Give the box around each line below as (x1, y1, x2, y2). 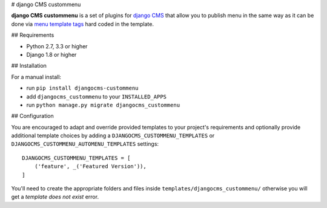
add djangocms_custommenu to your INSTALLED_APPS (26, 93, 167, 100)
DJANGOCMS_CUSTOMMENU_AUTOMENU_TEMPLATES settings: (11, 140, 159, 148)
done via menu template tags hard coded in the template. (11, 20, 154, 27)
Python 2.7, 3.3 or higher (26, 42, 88, 50)
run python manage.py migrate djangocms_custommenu (26, 101, 180, 108)
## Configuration (11, 112, 54, 120)
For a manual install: (11, 73, 62, 80)
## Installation (11, 62, 47, 70)
